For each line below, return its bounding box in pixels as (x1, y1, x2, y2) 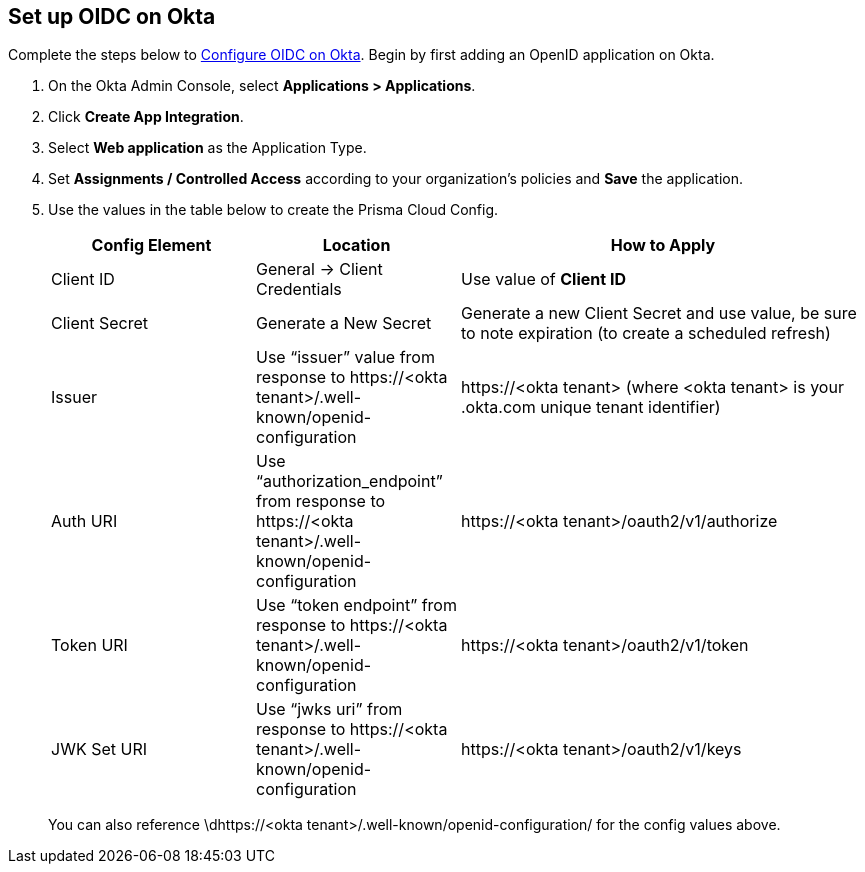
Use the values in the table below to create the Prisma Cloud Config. (48, 201, 499, 219)
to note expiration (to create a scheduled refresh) (461, 323, 831, 344)
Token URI (51, 635, 128, 656)
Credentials (256, 279, 342, 300)
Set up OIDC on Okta (8, 4, 216, 29)
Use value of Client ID (461, 269, 626, 290)
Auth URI (51, 511, 118, 532)
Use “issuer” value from (256, 347, 435, 368)
